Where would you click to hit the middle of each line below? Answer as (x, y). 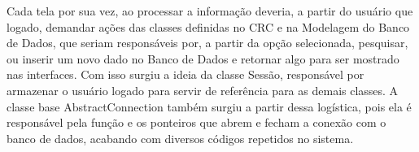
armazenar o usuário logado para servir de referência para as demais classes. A (203, 90)
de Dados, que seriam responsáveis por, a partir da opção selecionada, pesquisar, (207, 43)
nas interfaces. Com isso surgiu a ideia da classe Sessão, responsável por (185, 74)
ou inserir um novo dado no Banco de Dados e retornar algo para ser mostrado (203, 58)
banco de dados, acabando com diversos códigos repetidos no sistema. (180, 138)
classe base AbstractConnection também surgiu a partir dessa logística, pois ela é (209, 106)
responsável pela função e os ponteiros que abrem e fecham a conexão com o (196, 122)
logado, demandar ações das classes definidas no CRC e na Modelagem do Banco (208, 26)
